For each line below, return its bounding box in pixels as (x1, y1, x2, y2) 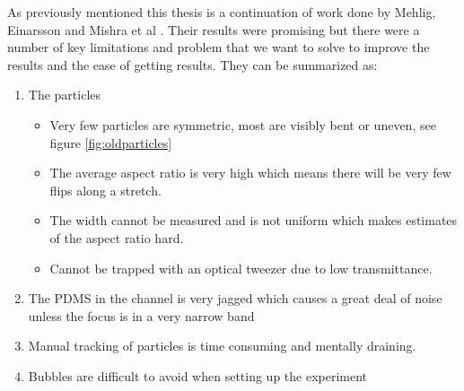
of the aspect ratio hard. (49, 228, 184, 247)
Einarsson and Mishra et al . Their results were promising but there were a (7, 20, 420, 39)
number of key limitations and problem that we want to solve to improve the (7, 38, 430, 56)
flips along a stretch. (49, 180, 162, 199)
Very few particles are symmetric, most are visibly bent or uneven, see (49, 115, 436, 134)
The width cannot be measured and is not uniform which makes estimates (49, 211, 458, 230)
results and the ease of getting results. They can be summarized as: (7, 55, 378, 74)
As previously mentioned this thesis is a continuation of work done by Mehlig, (7, 3, 436, 21)
